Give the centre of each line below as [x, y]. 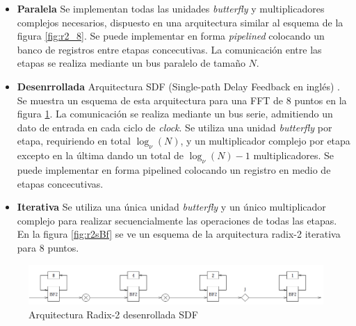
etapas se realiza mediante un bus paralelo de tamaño [131, 63]
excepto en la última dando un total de [100, 155]
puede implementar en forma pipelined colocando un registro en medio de [174, 169]
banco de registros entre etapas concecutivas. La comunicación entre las [169, 49]
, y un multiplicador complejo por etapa [265, 141]
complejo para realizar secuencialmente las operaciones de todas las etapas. [177, 220]
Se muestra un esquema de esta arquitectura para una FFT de [150, 100]
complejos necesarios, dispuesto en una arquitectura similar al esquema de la [180, 22]
